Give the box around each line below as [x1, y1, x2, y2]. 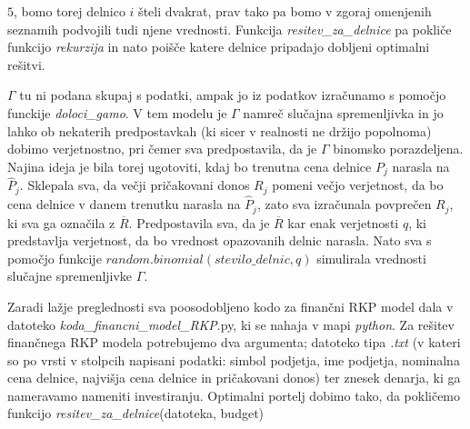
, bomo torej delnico [14, 2, 125, 20]
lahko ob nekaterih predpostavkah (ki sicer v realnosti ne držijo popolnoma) [7, 121, 432, 140]
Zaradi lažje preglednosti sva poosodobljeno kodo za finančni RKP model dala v [7, 296, 454, 315]
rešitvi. [7, 55, 45, 74]
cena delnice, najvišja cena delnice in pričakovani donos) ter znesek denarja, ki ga [7, 368, 461, 387]
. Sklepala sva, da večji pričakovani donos [19, 175, 250, 195]
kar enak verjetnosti [287, 213, 399, 232]
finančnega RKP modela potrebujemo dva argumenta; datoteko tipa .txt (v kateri [7, 333, 461, 352]
